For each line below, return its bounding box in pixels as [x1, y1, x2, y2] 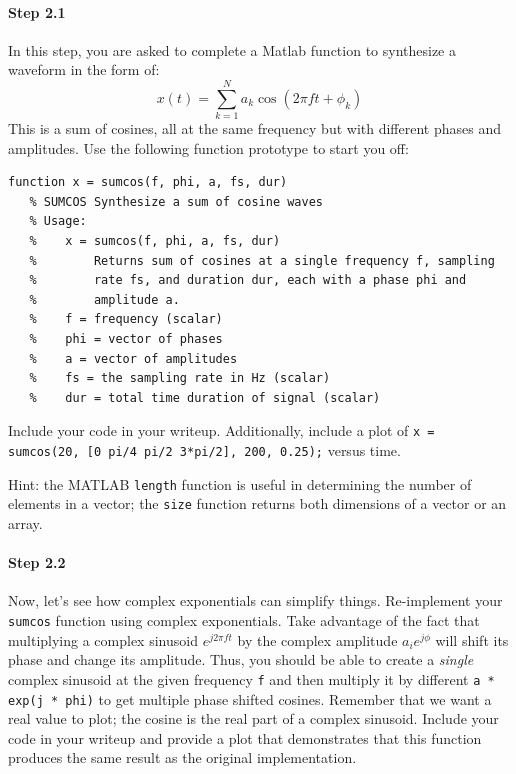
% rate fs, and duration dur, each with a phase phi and [29, 273, 467, 288]
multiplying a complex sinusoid [8, 629, 198, 650]
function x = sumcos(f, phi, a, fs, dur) [8, 175, 288, 190]
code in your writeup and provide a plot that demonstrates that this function [8, 727, 482, 748]
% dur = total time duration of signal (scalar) [29, 390, 381, 405]
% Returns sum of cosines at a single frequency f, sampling [29, 253, 495, 268]
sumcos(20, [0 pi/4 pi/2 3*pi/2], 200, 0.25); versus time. [8, 440, 401, 461]
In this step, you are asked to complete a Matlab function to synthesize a [8, 39, 456, 60]
